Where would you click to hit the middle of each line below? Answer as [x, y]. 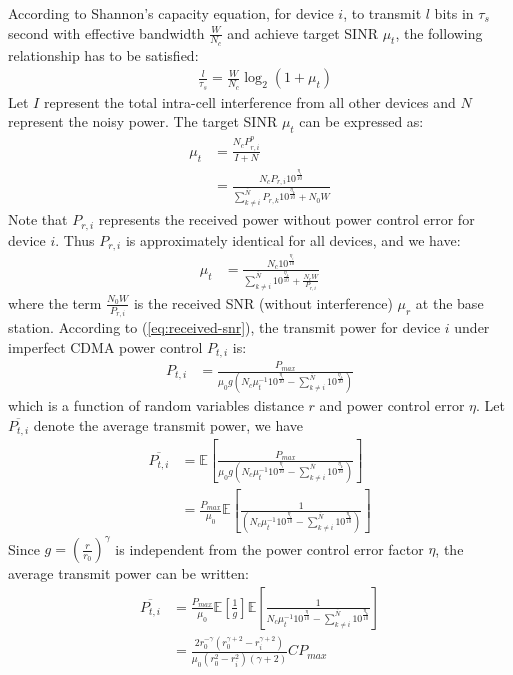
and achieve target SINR [302, 32]
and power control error [392, 405]
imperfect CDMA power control [105, 346]
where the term [55, 302]
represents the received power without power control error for [286, 219]
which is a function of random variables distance [156, 405]
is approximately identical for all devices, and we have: [293, 239]
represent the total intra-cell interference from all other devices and [249, 101]
